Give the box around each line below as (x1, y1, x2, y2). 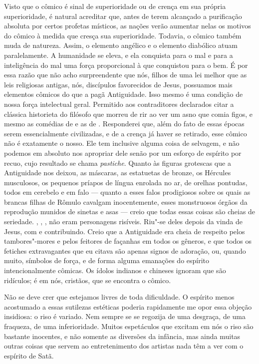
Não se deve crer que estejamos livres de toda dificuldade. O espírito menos (4, 292, 235, 302)
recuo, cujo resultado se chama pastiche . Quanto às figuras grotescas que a (4, 157, 231, 168)
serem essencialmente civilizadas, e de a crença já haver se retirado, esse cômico (4, 128, 247, 138)
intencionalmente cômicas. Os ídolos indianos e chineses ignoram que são (4, 265, 226, 276)
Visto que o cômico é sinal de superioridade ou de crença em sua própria (4, 1, 226, 11)
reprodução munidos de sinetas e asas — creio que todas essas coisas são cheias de (4, 206, 256, 217)
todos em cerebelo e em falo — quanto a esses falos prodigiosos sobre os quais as (4, 187, 251, 197)
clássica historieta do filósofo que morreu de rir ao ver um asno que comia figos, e (4, 108, 253, 119)
